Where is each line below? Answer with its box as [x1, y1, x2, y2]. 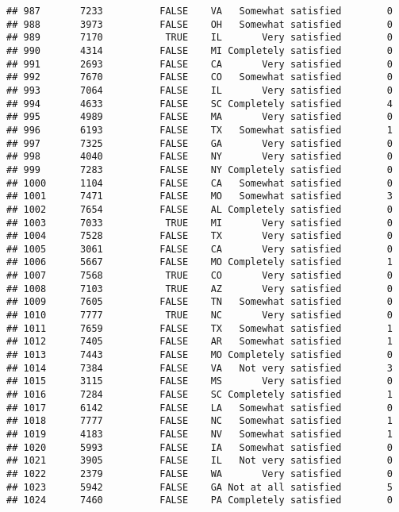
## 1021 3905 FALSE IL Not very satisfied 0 [6, 455, 393, 467]
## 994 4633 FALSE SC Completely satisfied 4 [6, 98, 393, 110]
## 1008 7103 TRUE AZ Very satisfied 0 [6, 283, 393, 294]
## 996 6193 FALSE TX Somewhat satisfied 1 [6, 124, 393, 136]
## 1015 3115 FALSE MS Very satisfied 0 [6, 375, 393, 387]
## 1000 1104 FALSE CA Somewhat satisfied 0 [6, 177, 393, 189]
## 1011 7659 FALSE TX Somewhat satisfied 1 [6, 322, 393, 334]
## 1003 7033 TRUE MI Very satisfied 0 [6, 217, 393, 229]
